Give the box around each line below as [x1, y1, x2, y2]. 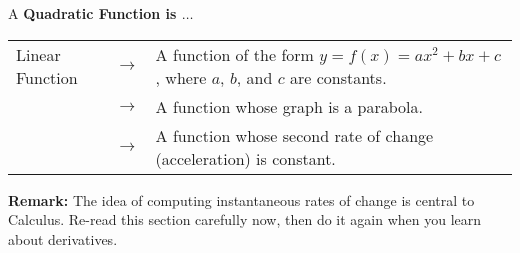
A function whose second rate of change [155, 123, 434, 147]
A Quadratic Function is [8, 3, 177, 23]
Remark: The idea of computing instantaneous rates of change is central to [8, 189, 475, 210]
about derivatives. [8, 228, 118, 249]
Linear [16, 42, 61, 66]
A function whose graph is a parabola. [155, 94, 424, 118]
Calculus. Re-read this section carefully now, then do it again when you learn [8, 209, 482, 230]
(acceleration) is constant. [155, 146, 336, 170]
